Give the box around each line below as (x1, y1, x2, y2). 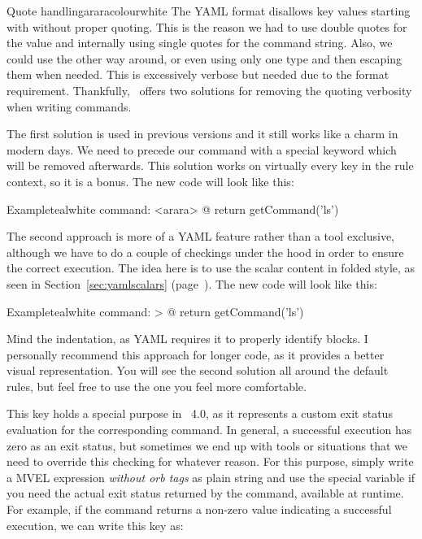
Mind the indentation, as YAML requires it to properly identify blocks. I (7, 330, 368, 347)
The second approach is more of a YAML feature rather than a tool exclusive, (7, 228, 394, 245)
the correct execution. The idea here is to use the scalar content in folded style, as (7, 259, 415, 276)
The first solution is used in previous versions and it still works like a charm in (7, 125, 398, 142)
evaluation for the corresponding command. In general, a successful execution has (7, 421, 412, 438)
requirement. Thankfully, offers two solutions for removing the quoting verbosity (7, 81, 412, 98)
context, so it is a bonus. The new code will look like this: (7, 172, 294, 189)
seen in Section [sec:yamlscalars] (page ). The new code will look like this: (7, 275, 377, 292)
